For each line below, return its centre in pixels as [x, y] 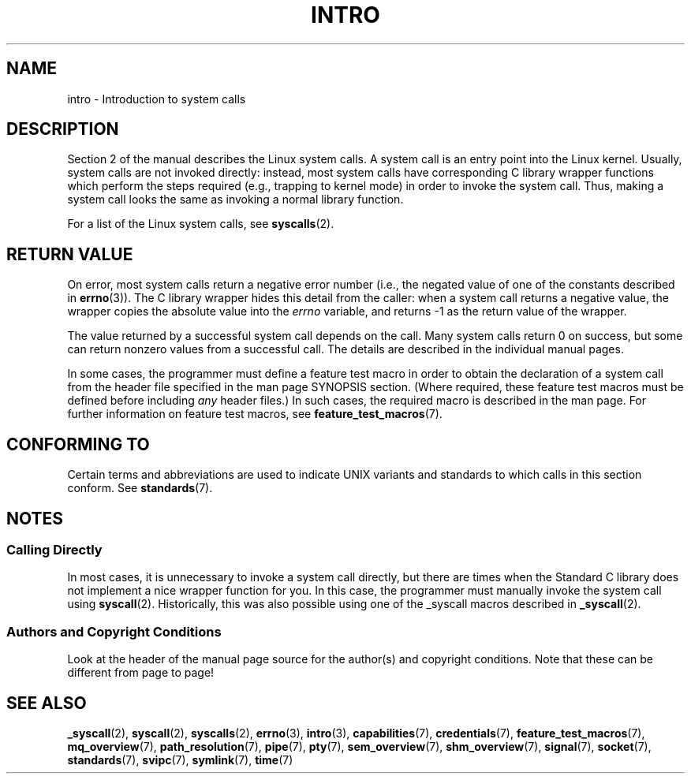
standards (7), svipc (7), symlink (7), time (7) [180, 759]
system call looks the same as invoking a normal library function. [235, 200]
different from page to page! [141, 673]
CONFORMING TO [78, 444]
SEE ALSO [47, 703]
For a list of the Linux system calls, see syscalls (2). [201, 224]
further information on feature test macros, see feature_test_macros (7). [255, 414]
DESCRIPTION [63, 129]
